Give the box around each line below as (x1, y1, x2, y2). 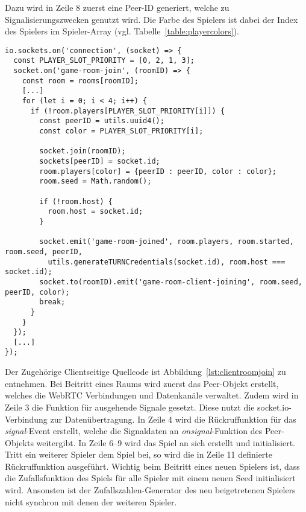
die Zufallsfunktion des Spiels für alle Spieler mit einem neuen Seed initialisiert (5, 472, 296, 484)
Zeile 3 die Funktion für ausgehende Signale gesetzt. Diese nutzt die (5, 400, 255, 413)
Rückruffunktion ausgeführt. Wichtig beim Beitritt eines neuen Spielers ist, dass (5, 459, 300, 472)
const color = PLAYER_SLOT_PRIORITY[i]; (39, 127, 204, 136)
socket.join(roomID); (39, 147, 126, 156)
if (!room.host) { (39, 197, 113, 206)
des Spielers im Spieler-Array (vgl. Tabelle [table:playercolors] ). (5, 25, 240, 37)
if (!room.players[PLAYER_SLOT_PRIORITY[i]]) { (30, 106, 225, 115)
